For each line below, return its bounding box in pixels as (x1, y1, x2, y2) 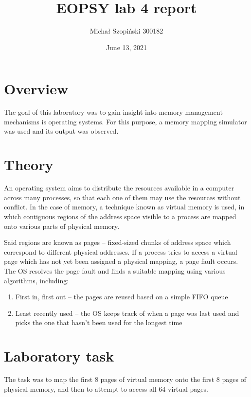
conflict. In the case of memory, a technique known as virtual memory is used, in (4, 202, 245, 212)
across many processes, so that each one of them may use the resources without (4, 192, 241, 202)
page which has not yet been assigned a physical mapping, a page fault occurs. (4, 256, 238, 266)
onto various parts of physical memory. (4, 221, 120, 231)
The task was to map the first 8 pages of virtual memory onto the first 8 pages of (4, 374, 246, 384)
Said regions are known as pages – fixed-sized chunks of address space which (4, 237, 231, 247)
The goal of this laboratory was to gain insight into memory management (4, 107, 223, 117)
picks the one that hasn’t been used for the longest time (15, 317, 182, 328)
